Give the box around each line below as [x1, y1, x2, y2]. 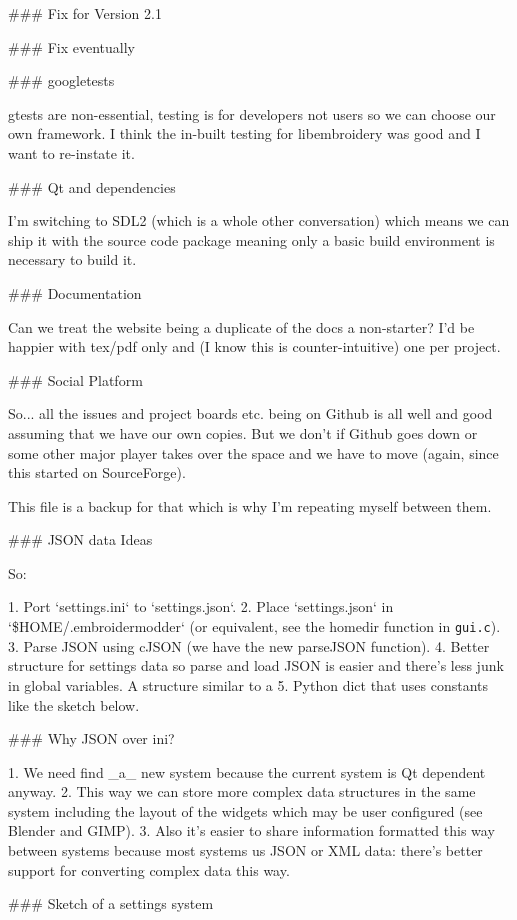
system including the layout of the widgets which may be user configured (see [8, 800, 483, 821]
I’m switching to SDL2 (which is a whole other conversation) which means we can [8, 210, 510, 231]
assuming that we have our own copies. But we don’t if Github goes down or [8, 422, 478, 443]
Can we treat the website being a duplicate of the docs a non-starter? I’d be [8, 316, 475, 337]
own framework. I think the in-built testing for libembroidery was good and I [8, 123, 481, 144]
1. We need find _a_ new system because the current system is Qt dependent [8, 761, 486, 782]
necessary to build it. [8, 249, 137, 270]
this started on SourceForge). [8, 462, 186, 483]
